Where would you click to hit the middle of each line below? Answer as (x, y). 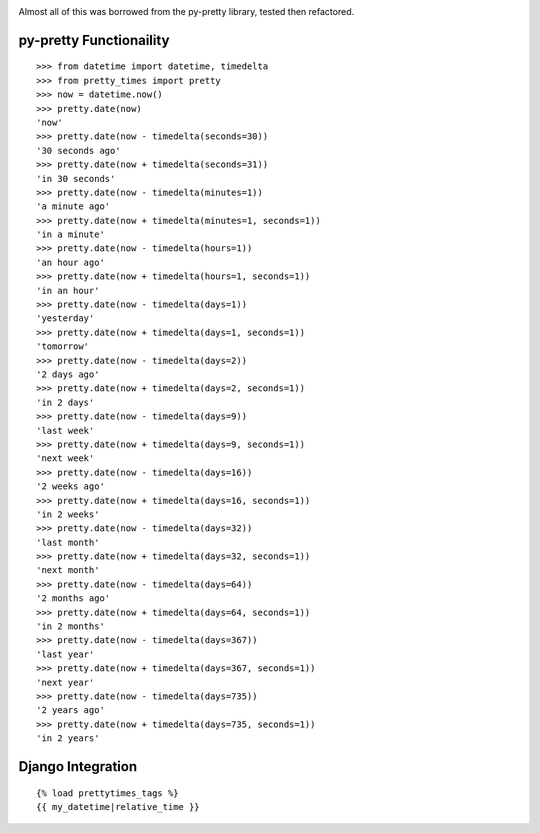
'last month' (68, 542)
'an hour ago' (70, 262)
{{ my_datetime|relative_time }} (118, 806)
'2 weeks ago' (70, 486)
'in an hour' (68, 290)
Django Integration (78, 766)
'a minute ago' (73, 206)
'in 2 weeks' (68, 514)
